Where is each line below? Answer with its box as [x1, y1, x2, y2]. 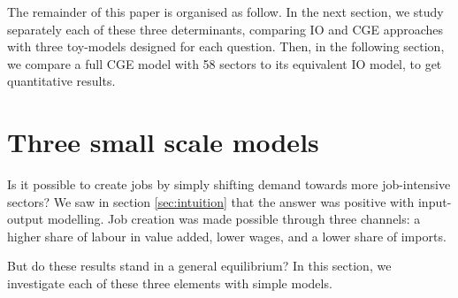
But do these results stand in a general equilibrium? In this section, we [7, 256, 392, 275]
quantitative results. [7, 72, 116, 90]
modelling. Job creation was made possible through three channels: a [47, 210, 421, 228]
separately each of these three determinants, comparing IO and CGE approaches [7, 19, 444, 38]
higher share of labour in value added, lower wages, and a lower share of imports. [7, 226, 447, 245]
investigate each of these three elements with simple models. [7, 274, 332, 293]
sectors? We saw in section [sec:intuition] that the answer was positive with [7, 192, 415, 210]
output [7, 210, 44, 228]
